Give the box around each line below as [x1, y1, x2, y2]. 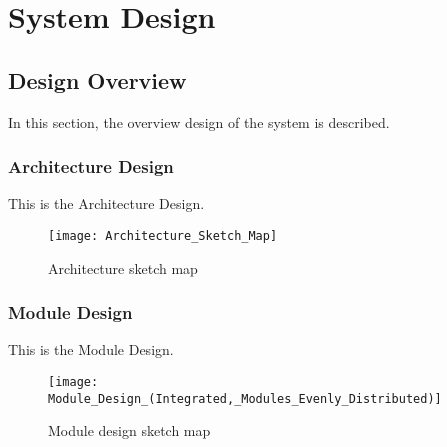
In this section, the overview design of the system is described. [8, 111, 390, 132]
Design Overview [8, 64, 187, 95]
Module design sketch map [48, 420, 211, 441]
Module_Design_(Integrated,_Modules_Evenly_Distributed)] [48, 391, 442, 406]
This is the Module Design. [8, 339, 174, 360]
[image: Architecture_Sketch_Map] [48, 228, 278, 243]
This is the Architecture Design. [8, 193, 205, 214]
